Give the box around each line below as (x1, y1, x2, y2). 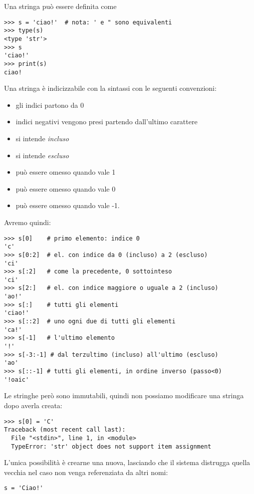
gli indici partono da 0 (15, 99, 84, 110)
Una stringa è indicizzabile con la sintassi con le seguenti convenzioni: (4, 83, 217, 93)
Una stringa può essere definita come (4, 1, 117, 11)
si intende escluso (15, 150, 69, 160)
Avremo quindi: (4, 217, 51, 227)
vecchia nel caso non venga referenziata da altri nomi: (4, 467, 168, 477)
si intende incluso (15, 133, 69, 143)
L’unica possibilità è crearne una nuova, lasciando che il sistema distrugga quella (4, 457, 251, 468)
